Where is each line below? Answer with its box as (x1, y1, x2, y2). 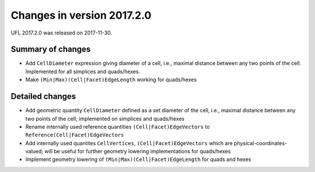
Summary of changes (10, 44, 91, 54)
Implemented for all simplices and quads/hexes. (25, 68, 141, 75)
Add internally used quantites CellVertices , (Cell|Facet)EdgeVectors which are (25, 139, 233, 146)
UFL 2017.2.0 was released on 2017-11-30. (10, 29, 113, 36)
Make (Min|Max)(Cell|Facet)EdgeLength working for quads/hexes (25, 76, 197, 83)
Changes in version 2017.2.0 (10, 9, 152, 22)
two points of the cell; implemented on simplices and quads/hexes (25, 115, 185, 122)
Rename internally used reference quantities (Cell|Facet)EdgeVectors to (25, 123, 210, 130)
